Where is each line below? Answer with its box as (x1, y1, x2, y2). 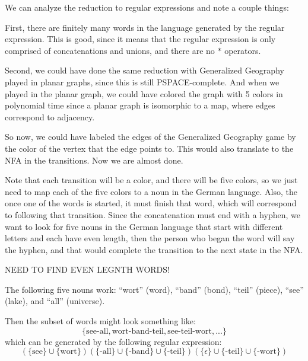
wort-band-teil (112, 327, 164, 336)
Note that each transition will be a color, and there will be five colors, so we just (5, 174, 298, 186)
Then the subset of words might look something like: (5, 315, 196, 327)
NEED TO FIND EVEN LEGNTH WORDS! (5, 263, 170, 276)
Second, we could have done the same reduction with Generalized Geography (5, 64, 284, 76)
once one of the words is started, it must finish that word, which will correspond (5, 197, 297, 209)
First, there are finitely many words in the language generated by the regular (5, 21, 285, 33)
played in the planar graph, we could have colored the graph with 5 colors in (5, 87, 283, 100)
